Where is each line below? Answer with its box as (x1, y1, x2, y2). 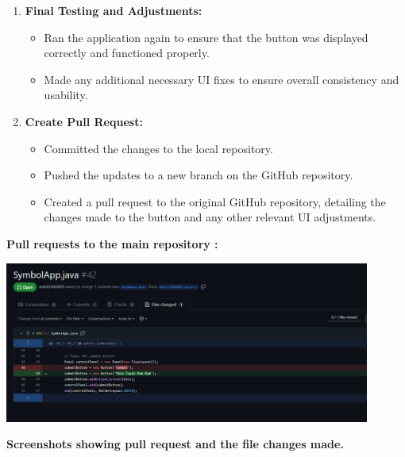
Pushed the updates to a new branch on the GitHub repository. (44, 167, 353, 183)
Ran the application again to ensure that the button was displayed (44, 29, 368, 45)
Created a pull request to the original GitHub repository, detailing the (44, 193, 386, 209)
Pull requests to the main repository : (6, 235, 218, 252)
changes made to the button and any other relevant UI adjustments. (44, 209, 376, 225)
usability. (44, 86, 88, 103)
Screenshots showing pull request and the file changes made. (6, 436, 344, 452)
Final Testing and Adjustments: (25, 2, 202, 18)
